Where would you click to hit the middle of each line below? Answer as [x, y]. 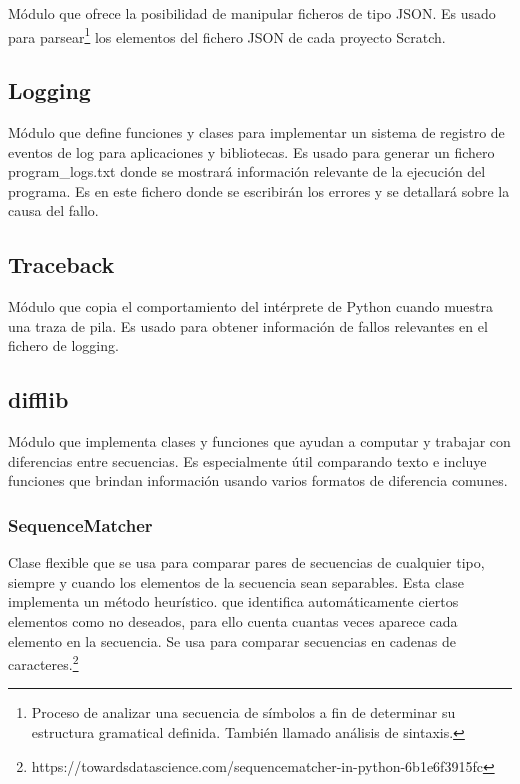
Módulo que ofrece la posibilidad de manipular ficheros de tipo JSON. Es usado [252, 13]
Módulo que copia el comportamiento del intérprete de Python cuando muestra [251, 306]
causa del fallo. [53, 210]
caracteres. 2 [43, 662]
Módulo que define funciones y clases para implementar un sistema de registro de [256, 132]
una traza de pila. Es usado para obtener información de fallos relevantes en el [248, 325]
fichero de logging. [63, 345]
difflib [38, 399]
